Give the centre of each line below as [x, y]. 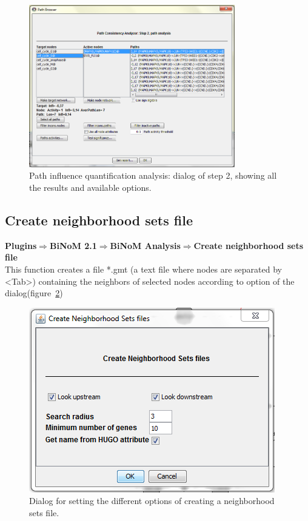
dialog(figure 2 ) [34, 293]
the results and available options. [90, 187]
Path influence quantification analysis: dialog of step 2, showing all [153, 175]
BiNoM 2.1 [73, 245]
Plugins [21, 245]
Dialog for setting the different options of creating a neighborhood [152, 501]
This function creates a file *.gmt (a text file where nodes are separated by [143, 269]
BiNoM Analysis [145, 245]
